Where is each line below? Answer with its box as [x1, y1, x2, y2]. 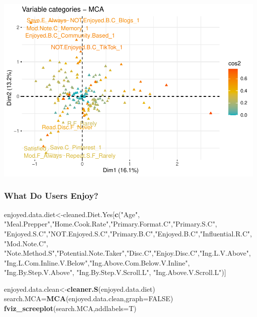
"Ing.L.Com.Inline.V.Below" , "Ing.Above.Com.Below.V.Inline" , [4, 257, 190, 268]
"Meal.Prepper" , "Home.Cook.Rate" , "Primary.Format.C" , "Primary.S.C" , [4, 219, 217, 229]
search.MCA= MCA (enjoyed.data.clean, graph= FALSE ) [4, 293, 173, 304]
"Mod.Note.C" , [4, 238, 48, 248]
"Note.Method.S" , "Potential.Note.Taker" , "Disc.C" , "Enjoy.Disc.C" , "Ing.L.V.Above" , [4, 248, 251, 258]
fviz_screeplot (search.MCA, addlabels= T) [4, 303, 137, 314]
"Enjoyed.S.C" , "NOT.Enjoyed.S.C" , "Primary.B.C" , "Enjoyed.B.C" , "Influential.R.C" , [4, 228, 252, 238]
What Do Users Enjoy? [4, 189, 98, 202]
